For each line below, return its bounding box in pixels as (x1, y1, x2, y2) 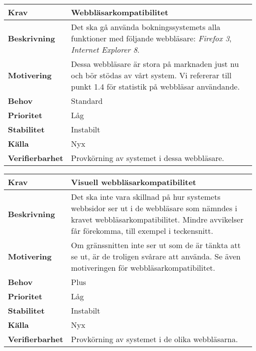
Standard (71, 95, 103, 106)
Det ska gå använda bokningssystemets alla (71, 21, 221, 32)
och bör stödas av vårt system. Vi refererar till (71, 69, 232, 81)
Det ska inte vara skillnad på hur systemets (71, 191, 221, 202)
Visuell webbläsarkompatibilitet (71, 176, 196, 188)
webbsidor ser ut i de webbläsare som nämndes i (71, 202, 237, 214)
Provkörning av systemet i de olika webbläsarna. (71, 333, 238, 345)
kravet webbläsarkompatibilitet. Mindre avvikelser (71, 214, 244, 225)
